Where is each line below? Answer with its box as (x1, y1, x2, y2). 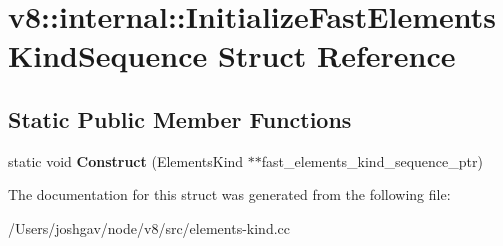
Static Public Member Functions (8, 103, 352, 134)
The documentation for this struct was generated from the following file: (8, 184, 451, 205)
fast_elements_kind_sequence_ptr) (261, 150, 483, 171)
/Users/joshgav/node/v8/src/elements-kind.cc (8, 217, 291, 238)
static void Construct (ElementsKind (8, 150, 244, 171)
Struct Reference (217, 35, 456, 76)
